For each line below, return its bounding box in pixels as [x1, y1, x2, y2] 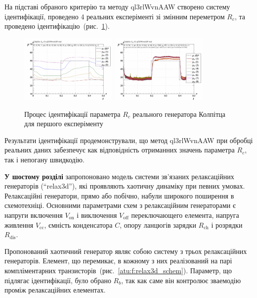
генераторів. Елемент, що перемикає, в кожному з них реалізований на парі [4, 255, 232, 266]
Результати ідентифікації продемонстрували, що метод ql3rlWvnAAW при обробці [4, 135, 253, 145]
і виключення [77, 209, 117, 220]
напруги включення [4, 209, 63, 220]
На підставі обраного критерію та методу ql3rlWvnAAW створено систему [4, 1, 230, 11]
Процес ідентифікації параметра [24, 108, 121, 119]
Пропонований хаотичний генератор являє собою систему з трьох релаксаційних [4, 246, 247, 256]
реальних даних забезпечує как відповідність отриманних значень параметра [4, 145, 235, 155]
